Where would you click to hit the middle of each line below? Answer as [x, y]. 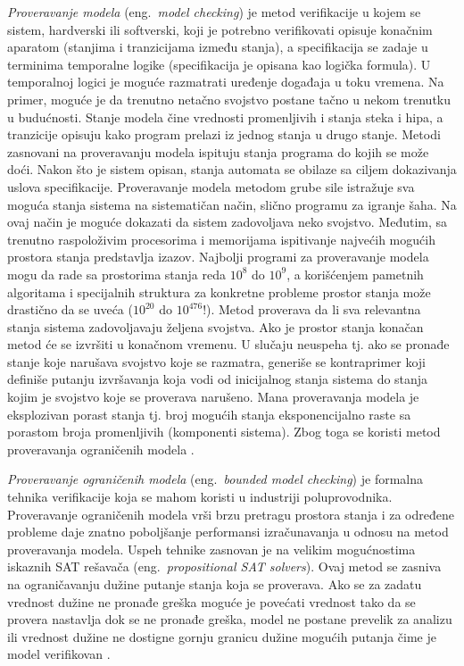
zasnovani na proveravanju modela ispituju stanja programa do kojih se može [218, 151]
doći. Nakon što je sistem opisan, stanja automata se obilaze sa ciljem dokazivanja [232, 169]
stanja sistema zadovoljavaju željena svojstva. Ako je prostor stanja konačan [215, 326]
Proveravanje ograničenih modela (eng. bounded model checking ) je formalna [215, 479]
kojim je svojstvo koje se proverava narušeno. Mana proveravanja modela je [213, 397]
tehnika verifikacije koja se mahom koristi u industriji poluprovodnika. [200, 497]
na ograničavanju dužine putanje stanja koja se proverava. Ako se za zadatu [215, 584]
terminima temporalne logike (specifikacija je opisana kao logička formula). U [219, 64]
